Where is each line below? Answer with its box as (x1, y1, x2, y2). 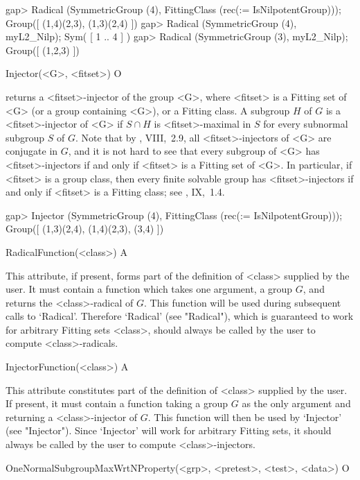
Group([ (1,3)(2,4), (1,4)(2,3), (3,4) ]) (6, 221, 164, 236)
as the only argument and (242, 396, 351, 411)
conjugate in (6, 144, 58, 158)
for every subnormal (263, 117, 348, 131)
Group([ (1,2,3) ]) (6, 42, 80, 57)
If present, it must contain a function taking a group (6, 396, 228, 411)
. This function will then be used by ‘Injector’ (147, 409, 342, 424)
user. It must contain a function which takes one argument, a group (6, 282, 293, 296)
